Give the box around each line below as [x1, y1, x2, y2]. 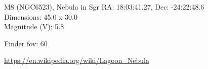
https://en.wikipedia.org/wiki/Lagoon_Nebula [4, 55, 149, 65]
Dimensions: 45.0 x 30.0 [4, 11, 78, 22]
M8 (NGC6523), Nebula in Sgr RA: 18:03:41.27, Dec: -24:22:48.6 [4, 2, 204, 12]
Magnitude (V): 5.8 [4, 21, 64, 32]
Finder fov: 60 [4, 38, 48, 48]
